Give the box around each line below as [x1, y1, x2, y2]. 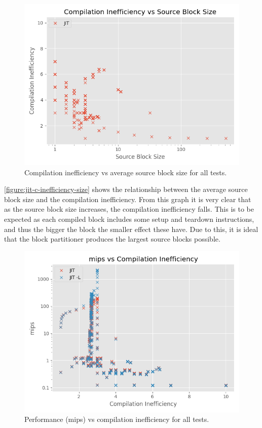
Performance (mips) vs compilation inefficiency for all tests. [24, 414, 209, 424]
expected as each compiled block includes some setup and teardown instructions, [4, 213, 254, 224]
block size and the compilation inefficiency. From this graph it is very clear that [4, 193, 251, 204]
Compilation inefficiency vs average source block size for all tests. [24, 167, 227, 177]
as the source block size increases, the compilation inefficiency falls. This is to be [4, 204, 254, 214]
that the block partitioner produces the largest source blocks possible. [4, 234, 220, 244]
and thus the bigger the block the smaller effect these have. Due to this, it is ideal [4, 223, 258, 234]
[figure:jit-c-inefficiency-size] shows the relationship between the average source [4, 184, 248, 194]
